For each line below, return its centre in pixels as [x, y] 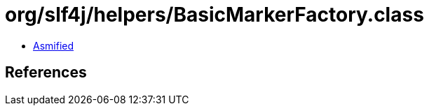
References [46, 73]
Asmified [54, 45]
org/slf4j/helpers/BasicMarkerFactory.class [214, 15]
